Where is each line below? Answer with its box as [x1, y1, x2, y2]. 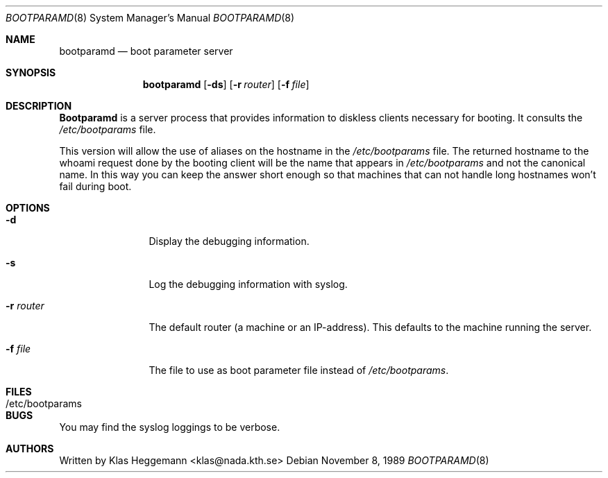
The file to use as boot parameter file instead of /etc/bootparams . [149, 364, 449, 376]
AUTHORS [6, 443, 54, 454]
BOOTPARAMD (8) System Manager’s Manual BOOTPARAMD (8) [6, 12, 295, 24]
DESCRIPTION [6, 100, 72, 112]
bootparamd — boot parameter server [59, 45, 233, 57]
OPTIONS [6, 202, 50, 214]
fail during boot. [59, 180, 132, 192]
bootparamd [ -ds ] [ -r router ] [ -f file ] [142, 78, 310, 90]
